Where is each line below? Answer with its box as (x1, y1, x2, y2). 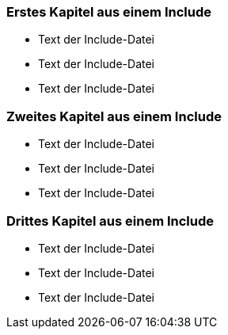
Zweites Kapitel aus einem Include (6, 108, 222, 124)
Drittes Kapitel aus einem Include (6, 212, 215, 229)
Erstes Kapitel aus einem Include (6, 4, 211, 20)
